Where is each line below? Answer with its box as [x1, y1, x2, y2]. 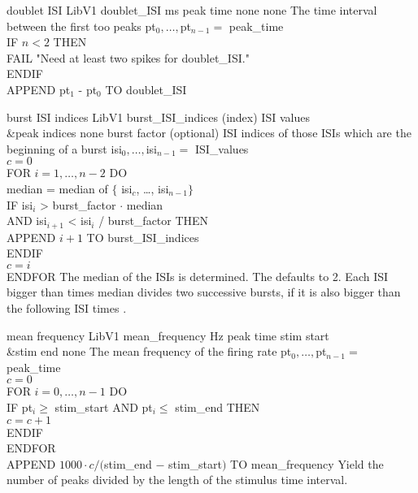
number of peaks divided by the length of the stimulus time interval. [7, 471, 348, 488]
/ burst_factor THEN [98, 212, 209, 229]
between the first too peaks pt [7, 17, 156, 34]
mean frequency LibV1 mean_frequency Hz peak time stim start [7, 327, 329, 344]
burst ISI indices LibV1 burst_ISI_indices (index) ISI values [7, 108, 310, 125]
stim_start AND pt [54, 398, 153, 415]
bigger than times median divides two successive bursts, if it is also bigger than [7, 283, 401, 301]
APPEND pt [7, 80, 71, 97]
